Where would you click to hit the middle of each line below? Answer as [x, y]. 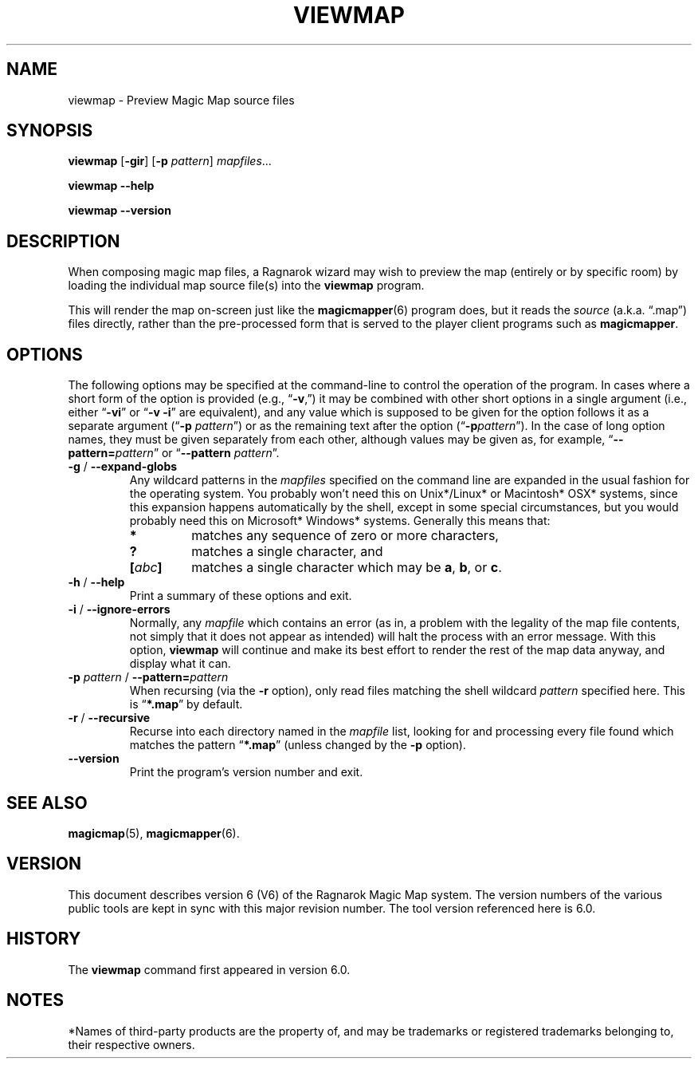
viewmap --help [111, 186]
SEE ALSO [47, 803]
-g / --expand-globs [123, 467]
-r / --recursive [109, 718]
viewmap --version [120, 211]
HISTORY [44, 939]
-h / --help [96, 582]
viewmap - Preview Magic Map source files [181, 100]
